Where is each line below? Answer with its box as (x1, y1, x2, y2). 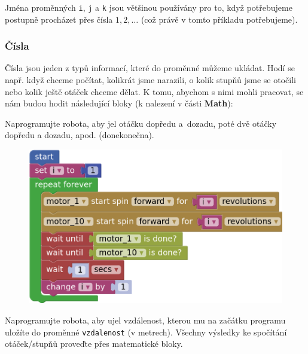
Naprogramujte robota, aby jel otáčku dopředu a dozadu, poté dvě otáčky (5, 117, 277, 129)
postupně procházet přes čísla (5, 13, 113, 25)
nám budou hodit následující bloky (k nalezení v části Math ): (5, 97, 233, 109)
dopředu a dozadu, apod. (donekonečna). (5, 129, 154, 141)
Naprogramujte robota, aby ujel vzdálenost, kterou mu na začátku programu (5, 313, 286, 326)
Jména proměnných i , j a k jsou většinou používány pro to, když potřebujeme (5, 1, 292, 13)
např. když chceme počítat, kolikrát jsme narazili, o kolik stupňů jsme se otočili (5, 74, 296, 86)
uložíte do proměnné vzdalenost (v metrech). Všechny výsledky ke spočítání (5, 325, 287, 338)
